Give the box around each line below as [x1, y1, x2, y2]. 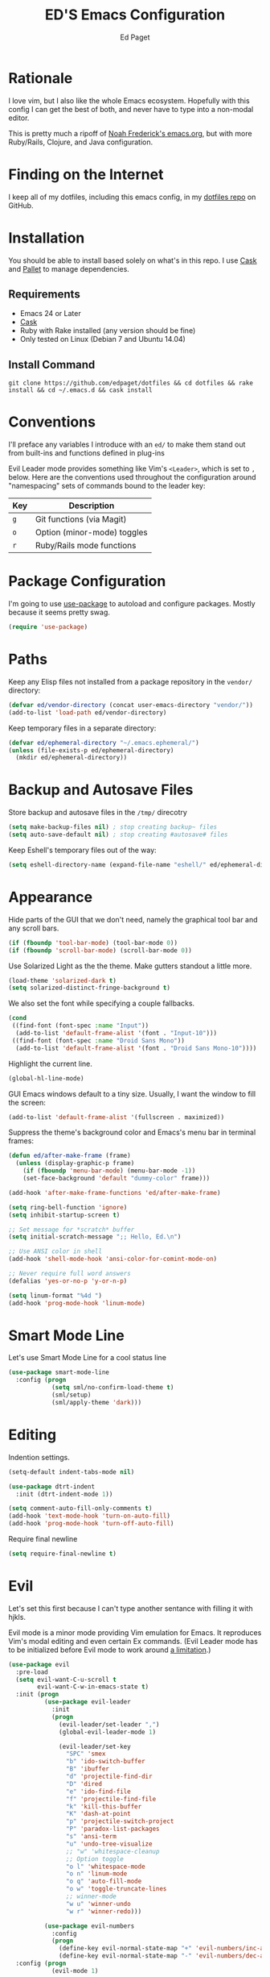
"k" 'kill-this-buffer [65, 1802, 142, 1811]
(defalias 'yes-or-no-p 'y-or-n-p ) [8, 1276, 128, 1285]
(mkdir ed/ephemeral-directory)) [15, 754, 128, 762]
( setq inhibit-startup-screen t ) [8, 1211, 121, 1219]
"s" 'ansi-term [65, 1833, 117, 1841]
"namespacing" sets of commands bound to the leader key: [8, 481, 206, 491]
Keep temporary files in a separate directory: [8, 723, 157, 733]
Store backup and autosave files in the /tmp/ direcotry [8, 808, 187, 818]
